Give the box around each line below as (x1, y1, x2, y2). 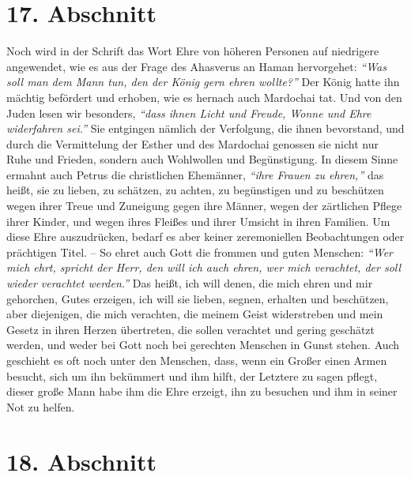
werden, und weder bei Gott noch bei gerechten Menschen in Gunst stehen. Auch (6, 336, 400, 353)
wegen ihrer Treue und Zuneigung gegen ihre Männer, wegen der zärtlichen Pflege (6, 197, 402, 214)
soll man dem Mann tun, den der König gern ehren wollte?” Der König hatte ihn (6, 73, 400, 90)
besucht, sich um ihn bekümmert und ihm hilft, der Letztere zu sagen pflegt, (6, 367, 378, 384)
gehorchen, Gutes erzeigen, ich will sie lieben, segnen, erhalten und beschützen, (6, 290, 389, 306)
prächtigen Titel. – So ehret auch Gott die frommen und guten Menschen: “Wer (6, 243, 393, 260)
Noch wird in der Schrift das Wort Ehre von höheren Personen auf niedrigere (6, 43, 379, 59)
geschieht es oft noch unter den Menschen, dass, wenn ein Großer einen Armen (6, 352, 387, 368)
